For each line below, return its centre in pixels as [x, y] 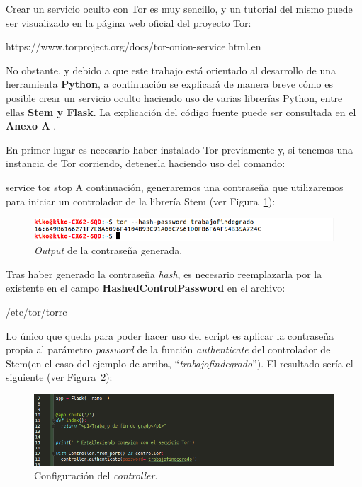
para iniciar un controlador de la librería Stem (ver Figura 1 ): [141, 201]
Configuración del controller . [96, 475]
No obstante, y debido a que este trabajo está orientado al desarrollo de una [171, 70]
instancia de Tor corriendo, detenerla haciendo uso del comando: [146, 163]
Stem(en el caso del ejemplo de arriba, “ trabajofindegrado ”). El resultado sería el [180, 363]
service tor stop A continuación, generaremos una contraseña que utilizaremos [175, 187]
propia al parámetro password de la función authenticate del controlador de [168, 349]
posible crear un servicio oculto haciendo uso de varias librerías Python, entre [174, 97]
